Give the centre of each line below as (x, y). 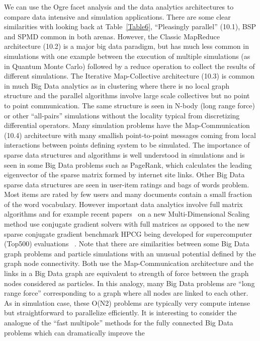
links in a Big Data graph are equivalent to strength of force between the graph (126, 273)
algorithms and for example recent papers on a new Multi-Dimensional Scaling (127, 214)
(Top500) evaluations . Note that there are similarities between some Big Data (127, 244)
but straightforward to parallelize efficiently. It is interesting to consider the (120, 313)
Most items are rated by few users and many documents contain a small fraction (128, 194)
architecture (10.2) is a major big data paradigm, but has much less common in (126, 46)
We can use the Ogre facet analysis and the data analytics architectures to (119, 7)
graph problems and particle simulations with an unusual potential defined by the (130, 253)
